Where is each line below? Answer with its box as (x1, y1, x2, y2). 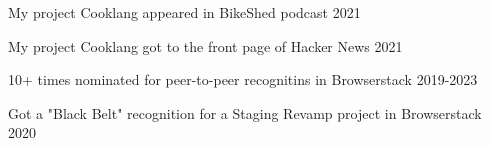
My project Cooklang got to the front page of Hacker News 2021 (8, 35, 403, 56)
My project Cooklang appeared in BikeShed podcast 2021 (8, 2, 361, 22)
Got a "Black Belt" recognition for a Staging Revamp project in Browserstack (8, 102, 482, 123)
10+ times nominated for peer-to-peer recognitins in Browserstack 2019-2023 (8, 69, 478, 90)
